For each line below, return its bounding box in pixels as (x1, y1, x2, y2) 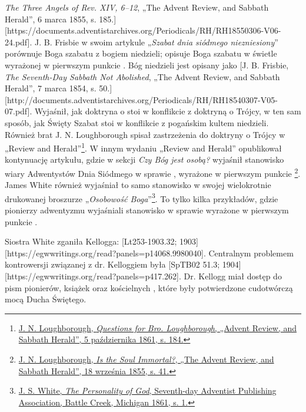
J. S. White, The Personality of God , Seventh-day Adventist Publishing (18, 384, 277, 397)
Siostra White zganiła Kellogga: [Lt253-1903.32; (5, 235, 177, 248)
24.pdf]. (5, 35, 32, 48)
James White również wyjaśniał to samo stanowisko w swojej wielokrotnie (5, 179, 271, 191)
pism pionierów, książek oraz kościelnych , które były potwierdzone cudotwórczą (5, 281, 293, 294)
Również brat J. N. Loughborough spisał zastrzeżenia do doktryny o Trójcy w (5, 128, 285, 140)
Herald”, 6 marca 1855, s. (5, 12, 97, 25)
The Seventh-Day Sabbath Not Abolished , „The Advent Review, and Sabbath (5, 70, 280, 83)
